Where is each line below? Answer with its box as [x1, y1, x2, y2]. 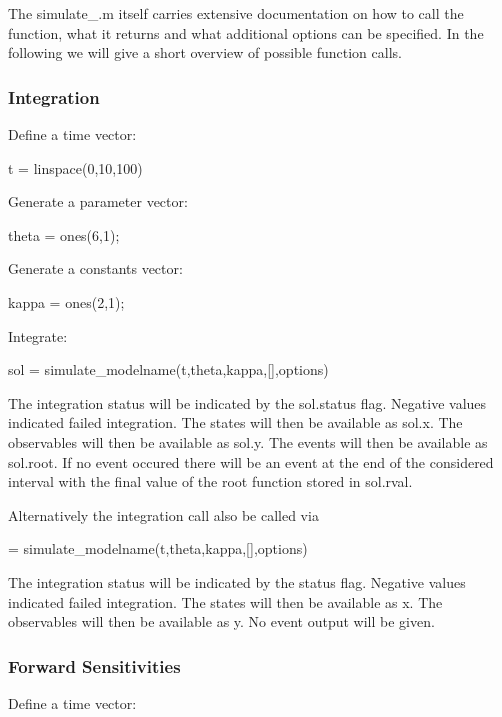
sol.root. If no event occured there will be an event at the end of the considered [8, 451, 494, 472]
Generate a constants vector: [8, 258, 183, 279]
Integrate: [8, 325, 68, 346]
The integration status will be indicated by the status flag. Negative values [8, 571, 466, 592]
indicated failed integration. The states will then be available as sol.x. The [8, 412, 463, 433]
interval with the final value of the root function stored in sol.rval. [8, 471, 413, 492]
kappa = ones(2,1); [8, 291, 125, 312]
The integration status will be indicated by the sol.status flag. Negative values [8, 392, 487, 413]
